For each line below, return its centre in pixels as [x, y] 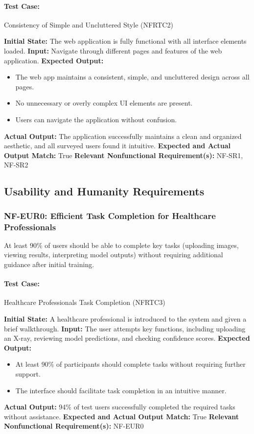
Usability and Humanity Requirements [104, 191]
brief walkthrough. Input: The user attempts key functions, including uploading [125, 328]
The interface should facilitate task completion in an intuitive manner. [121, 390]
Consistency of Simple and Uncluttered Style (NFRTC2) [89, 24]
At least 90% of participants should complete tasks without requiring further [130, 364]
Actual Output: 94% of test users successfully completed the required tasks [120, 407]
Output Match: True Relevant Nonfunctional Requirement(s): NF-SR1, [124, 155]
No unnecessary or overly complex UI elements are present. [104, 103]
